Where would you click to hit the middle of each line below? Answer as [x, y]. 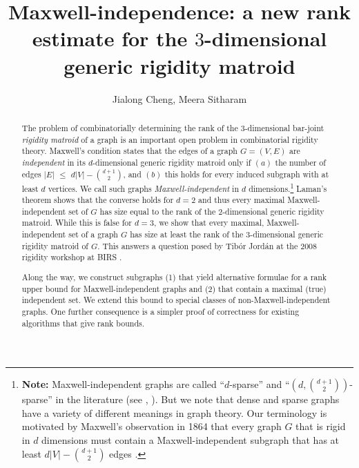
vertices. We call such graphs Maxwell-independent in [144, 188]
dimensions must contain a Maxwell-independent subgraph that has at [191, 440]
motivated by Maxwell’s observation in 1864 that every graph [152, 426]
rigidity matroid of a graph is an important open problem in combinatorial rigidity [170, 139]
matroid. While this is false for [77, 223]
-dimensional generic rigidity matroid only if [172, 162]
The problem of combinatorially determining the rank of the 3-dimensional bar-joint [173, 127]
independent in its [54, 162]
